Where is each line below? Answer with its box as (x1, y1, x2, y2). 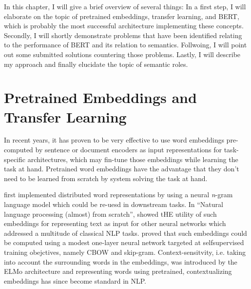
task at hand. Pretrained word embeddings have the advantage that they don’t (4, 164, 239, 174)
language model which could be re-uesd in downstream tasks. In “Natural (4, 199, 223, 209)
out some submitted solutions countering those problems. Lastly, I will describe (4, 49, 241, 59)
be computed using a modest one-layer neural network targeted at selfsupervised (4, 237, 244, 248)
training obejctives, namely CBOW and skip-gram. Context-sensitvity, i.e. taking (4, 247, 246, 257)
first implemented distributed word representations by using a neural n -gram (4, 189, 233, 200)
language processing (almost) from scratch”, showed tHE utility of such (4, 208, 217, 219)
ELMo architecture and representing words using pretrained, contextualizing (4, 266, 232, 276)
